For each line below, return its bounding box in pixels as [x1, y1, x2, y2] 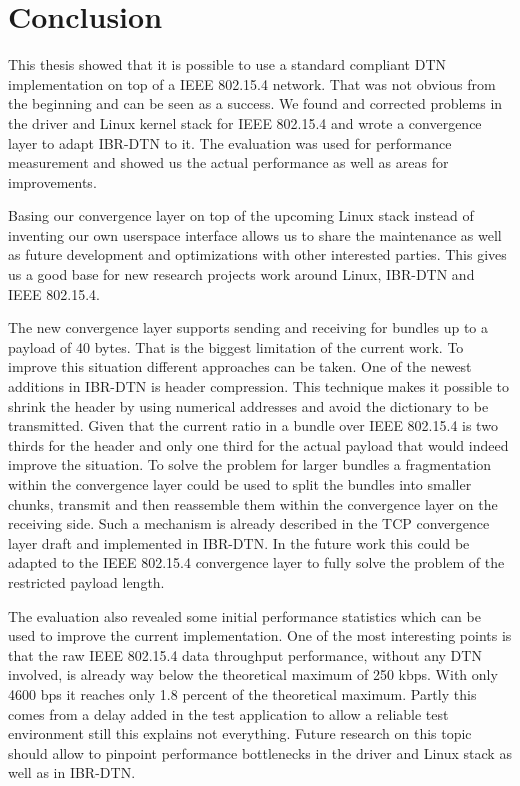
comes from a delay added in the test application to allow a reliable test [8, 703, 449, 724]
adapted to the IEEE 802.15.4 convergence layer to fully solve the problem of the [8, 552, 505, 573]
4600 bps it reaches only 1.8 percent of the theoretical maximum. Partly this [8, 683, 477, 704]
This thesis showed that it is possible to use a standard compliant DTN [8, 54, 447, 75]
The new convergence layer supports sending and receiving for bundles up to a [8, 317, 489, 338]
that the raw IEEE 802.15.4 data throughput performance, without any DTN [8, 644, 482, 665]
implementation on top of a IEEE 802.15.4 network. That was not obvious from [8, 73, 496, 94]
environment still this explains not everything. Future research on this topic [8, 723, 472, 744]
